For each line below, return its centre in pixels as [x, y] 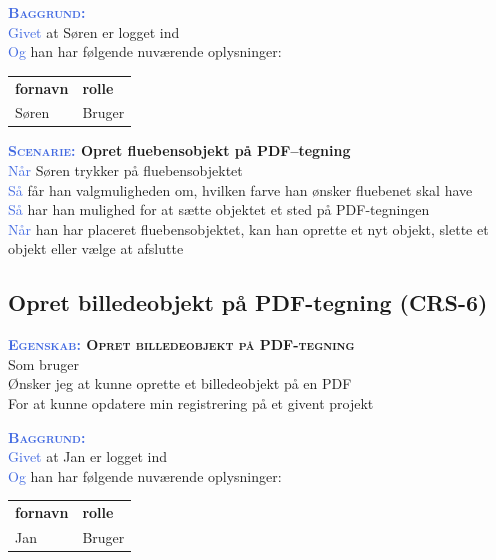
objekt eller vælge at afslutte [96, 248]
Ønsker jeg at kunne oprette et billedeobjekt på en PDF [180, 383]
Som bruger [43, 363]
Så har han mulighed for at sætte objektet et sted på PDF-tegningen [219, 209]
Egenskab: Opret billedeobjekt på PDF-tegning [181, 344]
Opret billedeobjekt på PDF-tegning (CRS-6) [248, 302]
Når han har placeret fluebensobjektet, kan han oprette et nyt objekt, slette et [248, 228]
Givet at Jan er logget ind [88, 456]
